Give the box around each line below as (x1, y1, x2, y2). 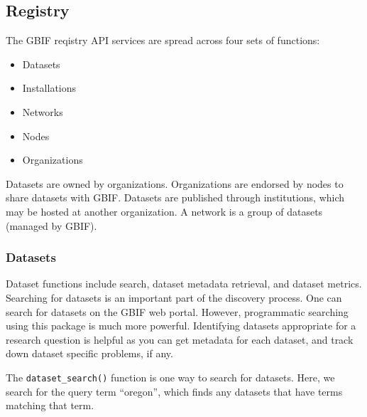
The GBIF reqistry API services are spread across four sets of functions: (6, 33, 320, 48)
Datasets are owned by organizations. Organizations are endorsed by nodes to (6, 176, 344, 191)
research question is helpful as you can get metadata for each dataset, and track (6, 332, 354, 347)
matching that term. (6, 398, 94, 413)
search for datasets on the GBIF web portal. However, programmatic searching (6, 304, 349, 319)
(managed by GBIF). (6, 218, 97, 233)
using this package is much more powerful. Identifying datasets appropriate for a (6, 318, 356, 333)
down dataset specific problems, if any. (6, 346, 173, 361)
